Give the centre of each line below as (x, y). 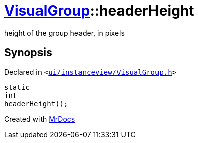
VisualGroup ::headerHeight (99, 11)
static (17, 87)
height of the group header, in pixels (64, 33)
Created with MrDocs (40, 119)
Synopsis (28, 53)
